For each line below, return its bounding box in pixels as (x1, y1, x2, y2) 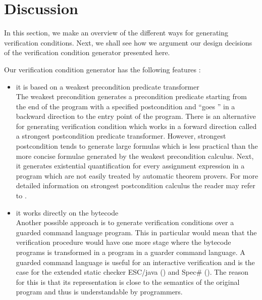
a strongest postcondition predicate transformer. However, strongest (16, 131, 226, 141)
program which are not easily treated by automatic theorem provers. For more (16, 170, 258, 181)
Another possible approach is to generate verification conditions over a (16, 217, 234, 228)
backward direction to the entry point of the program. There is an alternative (16, 111, 256, 121)
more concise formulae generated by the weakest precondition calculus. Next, (16, 150, 254, 161)
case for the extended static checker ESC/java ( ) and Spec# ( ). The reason (16, 267, 248, 277)
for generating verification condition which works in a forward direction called (16, 120, 257, 131)
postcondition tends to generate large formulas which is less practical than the (16, 141, 258, 151)
